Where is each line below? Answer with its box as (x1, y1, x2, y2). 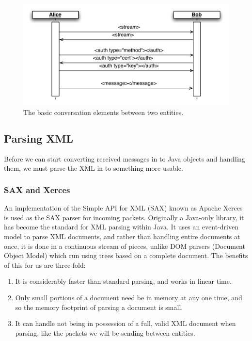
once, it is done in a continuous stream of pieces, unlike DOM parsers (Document (4, 241, 245, 251)
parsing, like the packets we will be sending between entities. (15, 327, 195, 338)
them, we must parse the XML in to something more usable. (4, 163, 183, 173)
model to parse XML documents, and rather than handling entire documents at (4, 231, 240, 242)
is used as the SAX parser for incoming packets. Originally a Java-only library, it (4, 212, 244, 222)
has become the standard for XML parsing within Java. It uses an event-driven (4, 222, 238, 232)
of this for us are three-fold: (4, 260, 86, 270)
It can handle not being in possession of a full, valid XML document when (15, 318, 236, 328)
